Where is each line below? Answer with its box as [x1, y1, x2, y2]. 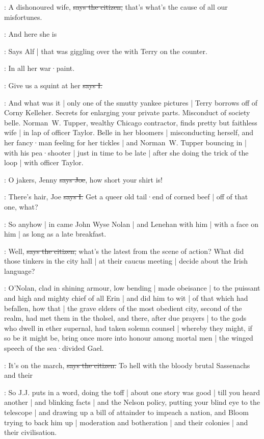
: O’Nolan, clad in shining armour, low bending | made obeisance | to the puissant [4, 282, 260, 293]
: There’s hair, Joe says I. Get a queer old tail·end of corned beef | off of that [4, 191, 248, 202]
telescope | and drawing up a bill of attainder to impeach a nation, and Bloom [4, 407, 249, 417]
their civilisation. [4, 427, 57, 437]
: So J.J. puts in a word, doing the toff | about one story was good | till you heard [4, 386, 260, 397]
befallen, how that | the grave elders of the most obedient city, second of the [4, 302, 242, 313]
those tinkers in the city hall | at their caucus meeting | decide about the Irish [4, 255, 248, 266]
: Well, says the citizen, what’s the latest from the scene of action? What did [4, 245, 244, 256]
